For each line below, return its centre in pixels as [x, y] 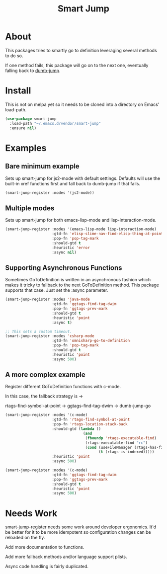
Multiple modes [30, 208]
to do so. [14, 56]
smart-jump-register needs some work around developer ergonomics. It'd [81, 527]
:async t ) [62, 323]
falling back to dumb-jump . [33, 71]
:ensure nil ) [23, 128]
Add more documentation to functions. [45, 547]
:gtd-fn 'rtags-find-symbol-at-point [91, 420]
